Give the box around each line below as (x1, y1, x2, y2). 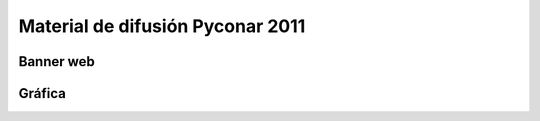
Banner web (18, 53, 95, 70)
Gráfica (18, 85, 67, 102)
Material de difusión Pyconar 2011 (18, 15, 306, 37)
